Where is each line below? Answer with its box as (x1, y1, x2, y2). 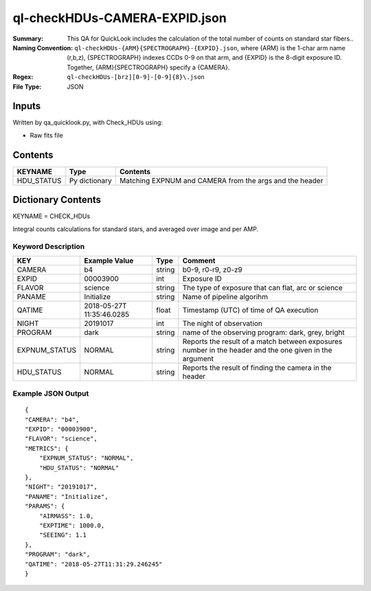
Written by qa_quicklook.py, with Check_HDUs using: (12, 118, 163, 127)
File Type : (12, 83, 42, 91)
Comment (182, 255, 216, 265)
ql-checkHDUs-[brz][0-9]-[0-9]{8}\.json (67, 73, 205, 81)
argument (182, 354, 214, 363)
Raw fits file (30, 131, 63, 139)
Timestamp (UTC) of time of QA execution (182, 305, 319, 314)
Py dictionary (69, 175, 113, 185)
